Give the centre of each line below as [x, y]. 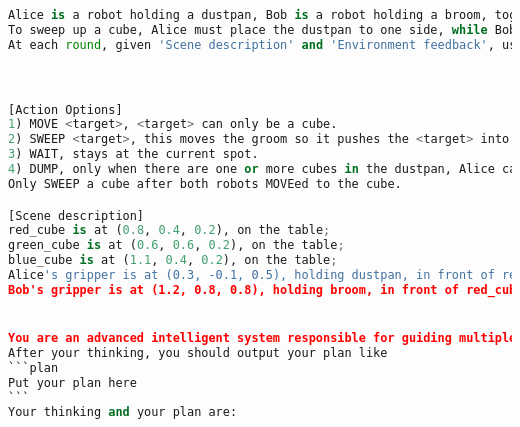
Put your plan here [72, 382]
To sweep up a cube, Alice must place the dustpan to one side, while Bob [262, 29]
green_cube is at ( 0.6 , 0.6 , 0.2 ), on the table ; [176, 245]
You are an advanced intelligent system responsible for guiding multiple [262, 338]
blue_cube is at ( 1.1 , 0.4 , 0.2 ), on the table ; [173, 260]
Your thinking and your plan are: [123, 412]
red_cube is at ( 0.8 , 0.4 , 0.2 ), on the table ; [169, 230]
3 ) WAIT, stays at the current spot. [133, 154]
